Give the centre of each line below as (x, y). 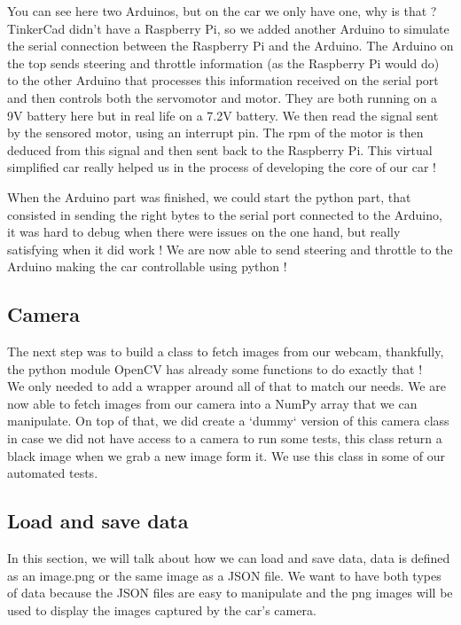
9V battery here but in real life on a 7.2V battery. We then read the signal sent (223, 115)
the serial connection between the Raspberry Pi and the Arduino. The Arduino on (230, 46)
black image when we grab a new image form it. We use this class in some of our (226, 455)
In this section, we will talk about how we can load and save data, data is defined (229, 558)
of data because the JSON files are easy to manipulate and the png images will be (230, 593)
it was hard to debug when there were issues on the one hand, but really (204, 232)
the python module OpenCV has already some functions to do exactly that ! (215, 368)
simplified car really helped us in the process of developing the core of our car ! (222, 167)
